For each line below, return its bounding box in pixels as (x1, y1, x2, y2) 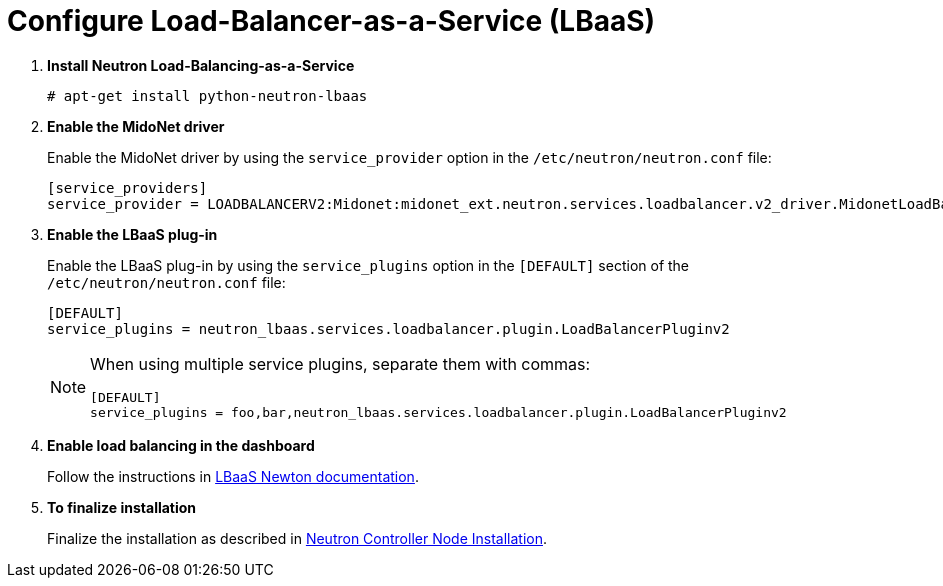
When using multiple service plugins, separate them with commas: (90, 353, 591, 374)
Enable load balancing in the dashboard (47, 436, 315, 454)
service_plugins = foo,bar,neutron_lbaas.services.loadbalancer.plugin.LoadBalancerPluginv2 (90, 404, 787, 420)
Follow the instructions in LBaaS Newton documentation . (47, 467, 419, 485)
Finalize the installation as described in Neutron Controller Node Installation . (47, 529, 548, 547)
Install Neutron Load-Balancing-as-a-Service (47, 56, 355, 74)
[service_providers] (47, 179, 208, 196)
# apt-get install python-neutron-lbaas (47, 87, 368, 104)
